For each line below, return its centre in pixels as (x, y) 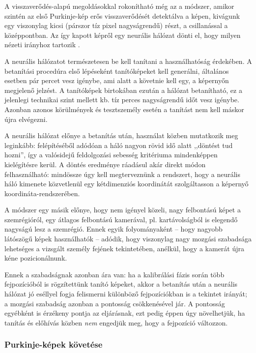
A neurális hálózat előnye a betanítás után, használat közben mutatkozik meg (121, 135)
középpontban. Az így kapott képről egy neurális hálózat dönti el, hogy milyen (123, 35)
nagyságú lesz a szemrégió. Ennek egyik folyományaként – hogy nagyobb (114, 229)
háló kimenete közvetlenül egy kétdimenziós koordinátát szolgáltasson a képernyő (127, 184)
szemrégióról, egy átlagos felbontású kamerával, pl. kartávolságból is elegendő (121, 219)
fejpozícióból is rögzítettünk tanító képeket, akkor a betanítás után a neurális (121, 284)
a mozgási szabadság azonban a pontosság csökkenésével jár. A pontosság (115, 303)
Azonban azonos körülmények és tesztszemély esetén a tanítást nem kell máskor (124, 109)
